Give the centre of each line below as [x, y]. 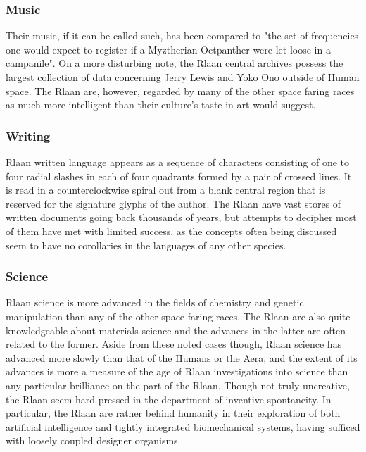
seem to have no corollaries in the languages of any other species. [146, 245]
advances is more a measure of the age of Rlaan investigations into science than [177, 371]
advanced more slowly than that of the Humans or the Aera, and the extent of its [182, 357]
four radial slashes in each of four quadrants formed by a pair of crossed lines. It [179, 176]
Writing [28, 136]
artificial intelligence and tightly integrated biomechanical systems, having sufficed [183, 426]
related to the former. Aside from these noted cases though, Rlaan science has [174, 344]
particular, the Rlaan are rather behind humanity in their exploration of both [173, 413]
